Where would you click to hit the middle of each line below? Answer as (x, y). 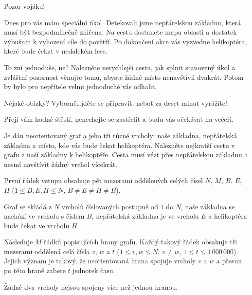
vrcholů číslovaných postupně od (110, 206)
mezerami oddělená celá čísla (47, 251)
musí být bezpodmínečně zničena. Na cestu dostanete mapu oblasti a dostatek (120, 32)
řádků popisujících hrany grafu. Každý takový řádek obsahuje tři (141, 242)
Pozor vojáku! (25, 6)
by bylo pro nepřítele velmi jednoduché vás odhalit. (81, 86)
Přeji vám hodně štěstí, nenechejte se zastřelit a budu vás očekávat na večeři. (119, 119)
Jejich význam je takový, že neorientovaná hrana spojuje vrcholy (100, 261)
